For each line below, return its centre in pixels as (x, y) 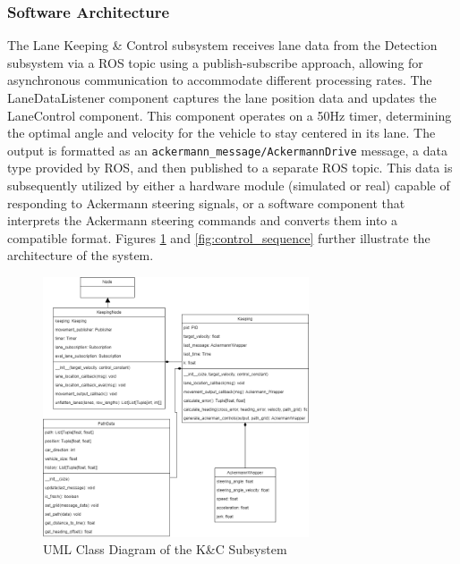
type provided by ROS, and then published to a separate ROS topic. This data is (230, 168)
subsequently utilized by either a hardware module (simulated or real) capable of (229, 185)
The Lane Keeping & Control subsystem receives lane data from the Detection (222, 45)
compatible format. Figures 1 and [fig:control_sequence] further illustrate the (219, 237)
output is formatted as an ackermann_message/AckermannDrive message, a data (227, 150)
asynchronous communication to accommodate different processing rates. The (220, 80)
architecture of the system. (81, 255)
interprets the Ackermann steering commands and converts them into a (203, 220)
